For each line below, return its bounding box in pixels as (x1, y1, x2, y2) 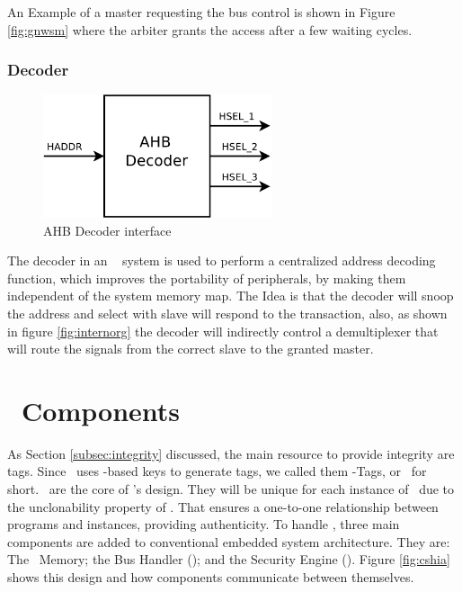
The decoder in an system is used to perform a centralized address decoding (7, 251, 436, 270)
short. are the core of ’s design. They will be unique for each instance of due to (7, 480, 455, 498)
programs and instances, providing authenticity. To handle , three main (7, 515, 400, 534)
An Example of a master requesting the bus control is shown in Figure (7, 3, 395, 21)
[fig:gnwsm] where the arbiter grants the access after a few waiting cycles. (7, 20, 413, 39)
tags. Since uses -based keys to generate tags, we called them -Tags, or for (7, 462, 427, 480)
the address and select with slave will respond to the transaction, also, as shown (7, 303, 448, 322)
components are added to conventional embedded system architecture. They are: (7, 532, 450, 551)
